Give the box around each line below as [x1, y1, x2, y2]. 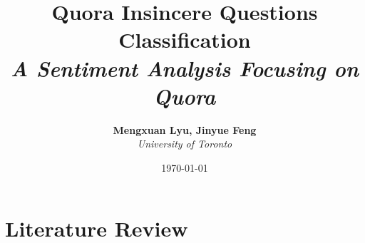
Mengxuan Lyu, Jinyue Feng [113, 122, 257, 137]
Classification [118, 25, 251, 54]
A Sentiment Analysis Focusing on [10, 53, 359, 83]
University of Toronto [137, 136, 232, 151]
